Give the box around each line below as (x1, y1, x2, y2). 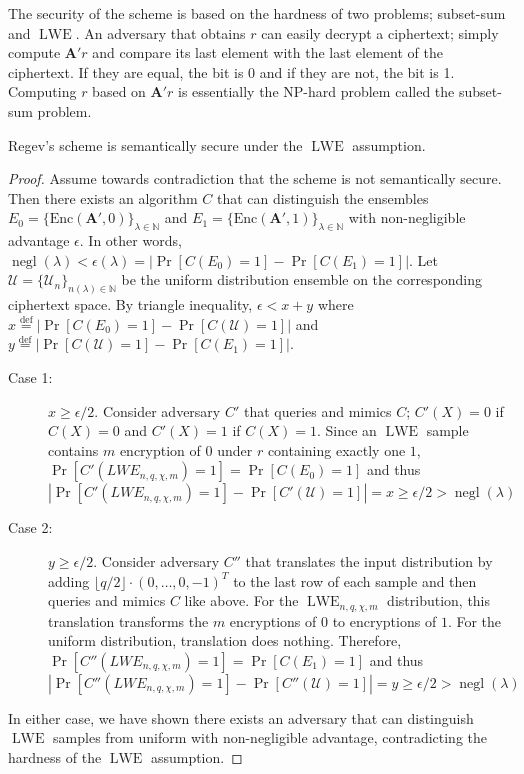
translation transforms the (48, 610, 209, 631)
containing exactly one (267, 439, 406, 460)
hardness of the (8, 746, 102, 767)
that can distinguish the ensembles (216, 187, 429, 208)
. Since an (316, 420, 377, 441)
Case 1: (8, 366, 53, 387)
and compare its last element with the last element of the (92, 42, 443, 63)
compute (8, 42, 61, 63)
